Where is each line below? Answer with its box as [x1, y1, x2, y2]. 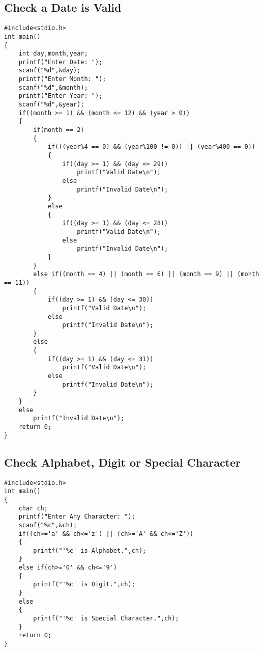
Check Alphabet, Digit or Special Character [4, 454, 241, 470]
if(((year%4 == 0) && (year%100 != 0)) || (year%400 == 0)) [47, 143, 255, 151]
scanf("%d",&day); [18, 67, 81, 74]
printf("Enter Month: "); [18, 75, 106, 83]
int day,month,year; [18, 50, 88, 58]
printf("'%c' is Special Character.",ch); [33, 615, 179, 622]
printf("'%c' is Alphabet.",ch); [33, 547, 147, 554]
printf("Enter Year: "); [18, 92, 103, 100]
